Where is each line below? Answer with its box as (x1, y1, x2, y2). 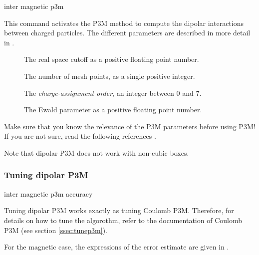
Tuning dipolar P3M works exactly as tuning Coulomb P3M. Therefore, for (4, 205, 234, 216)
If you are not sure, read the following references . (4, 131, 156, 141)
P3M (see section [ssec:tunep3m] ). (4, 225, 107, 235)
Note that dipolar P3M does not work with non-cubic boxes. (4, 147, 189, 158)
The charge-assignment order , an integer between (24, 87, 174, 98)
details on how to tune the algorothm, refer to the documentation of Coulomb (4, 215, 242, 225)
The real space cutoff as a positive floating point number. (24, 54, 199, 64)
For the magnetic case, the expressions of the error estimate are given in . (4, 242, 229, 252)
